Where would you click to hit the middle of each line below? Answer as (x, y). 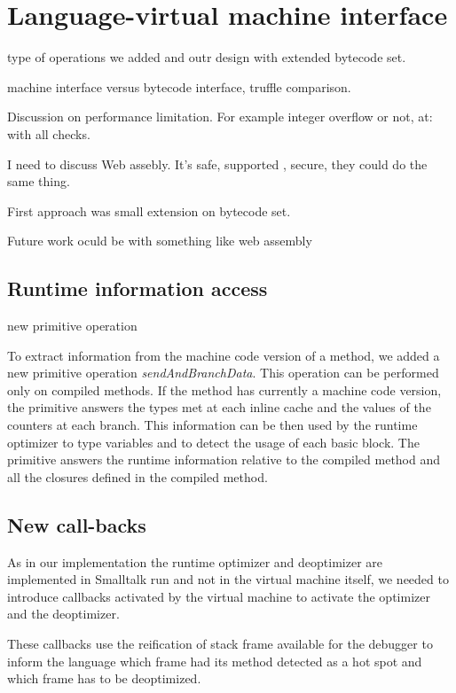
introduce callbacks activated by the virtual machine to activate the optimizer (219, 596)
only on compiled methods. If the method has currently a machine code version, (224, 389)
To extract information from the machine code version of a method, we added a (224, 355)
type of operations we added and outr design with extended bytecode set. (207, 57)
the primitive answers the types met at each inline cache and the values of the (219, 407)
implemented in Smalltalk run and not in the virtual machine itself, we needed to (228, 579)
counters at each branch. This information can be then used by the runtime (212, 425)
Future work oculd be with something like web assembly (160, 241)
